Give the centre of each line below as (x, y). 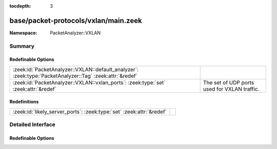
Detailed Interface (33, 124)
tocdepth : (20, 6)
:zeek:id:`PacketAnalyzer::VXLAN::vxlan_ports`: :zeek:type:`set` (89, 82)
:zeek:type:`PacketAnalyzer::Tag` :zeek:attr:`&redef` (75, 76)
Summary (22, 46)
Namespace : (24, 33)
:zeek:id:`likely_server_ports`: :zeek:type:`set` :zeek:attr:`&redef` (90, 112)
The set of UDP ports (229, 82)
